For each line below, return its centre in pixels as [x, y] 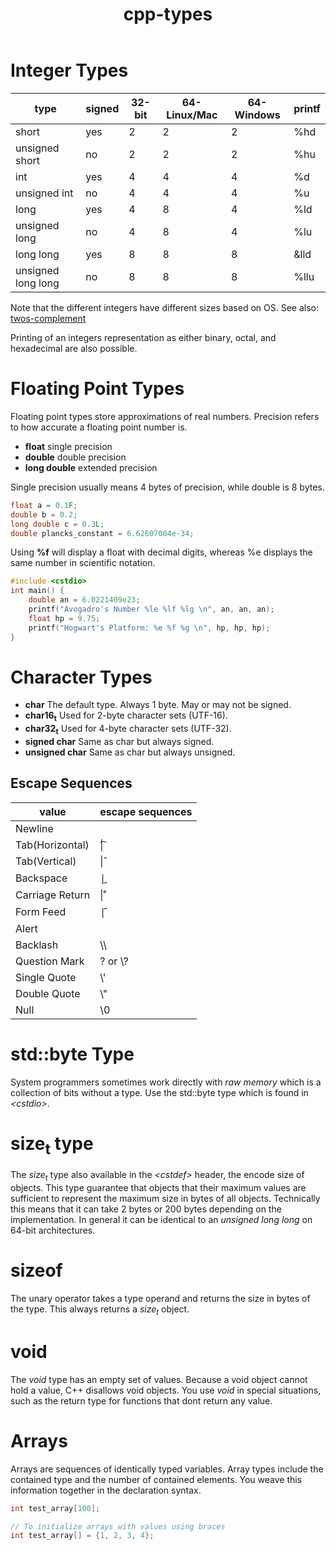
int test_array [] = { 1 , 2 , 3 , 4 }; [82, 1536]
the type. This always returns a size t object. [100, 1310]
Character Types [81, 677]
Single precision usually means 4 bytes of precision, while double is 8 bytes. [167, 487]
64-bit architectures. [53, 1230]
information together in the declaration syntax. [106, 1490]
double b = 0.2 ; [44, 514]
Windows [257, 115]
